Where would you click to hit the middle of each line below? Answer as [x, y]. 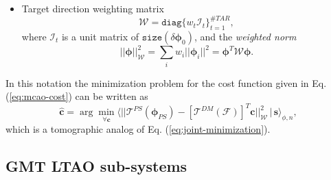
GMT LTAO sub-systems [96, 165]
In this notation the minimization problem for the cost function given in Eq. [166, 82]
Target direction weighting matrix [93, 8]
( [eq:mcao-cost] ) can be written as [77, 96]
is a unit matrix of [100, 36]
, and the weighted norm [245, 36]
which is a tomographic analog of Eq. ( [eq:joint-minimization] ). [138, 128]
